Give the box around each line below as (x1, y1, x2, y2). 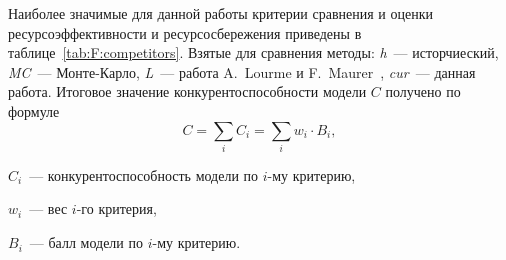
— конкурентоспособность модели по (29, 164, 259, 185)
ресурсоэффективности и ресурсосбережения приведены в (8, 22, 362, 43)
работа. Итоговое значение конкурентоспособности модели (8, 81, 367, 102)
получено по (385, 81, 461, 102)
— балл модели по (29, 232, 143, 253)
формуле (8, 100, 60, 121)
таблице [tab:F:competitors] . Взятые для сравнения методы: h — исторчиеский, (8, 42, 499, 63)
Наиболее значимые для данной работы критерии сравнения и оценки (8, 3, 433, 23)
